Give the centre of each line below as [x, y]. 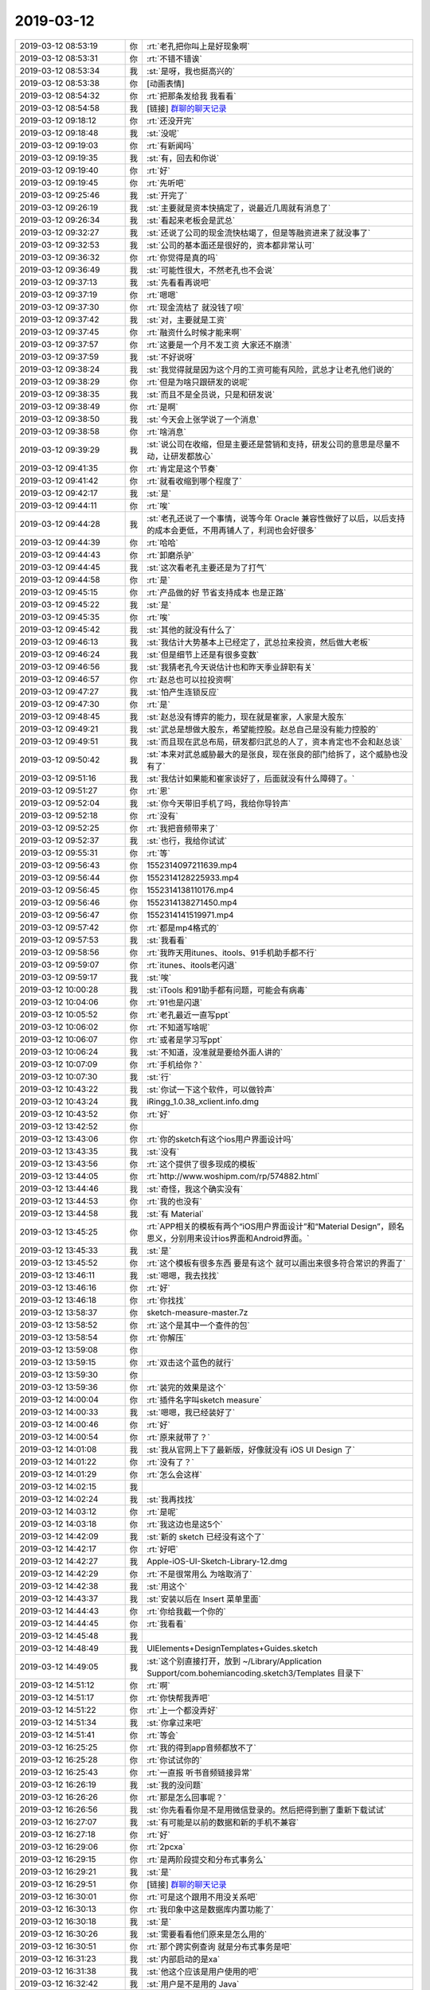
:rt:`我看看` [166, 1624]
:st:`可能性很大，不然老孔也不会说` [211, 270]
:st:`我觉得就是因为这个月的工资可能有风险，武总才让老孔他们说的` [270, 369]
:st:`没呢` [163, 133]
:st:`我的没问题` [175, 1785]
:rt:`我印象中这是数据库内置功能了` [210, 1909]
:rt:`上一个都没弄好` [182, 1710]
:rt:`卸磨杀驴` [170, 555]
